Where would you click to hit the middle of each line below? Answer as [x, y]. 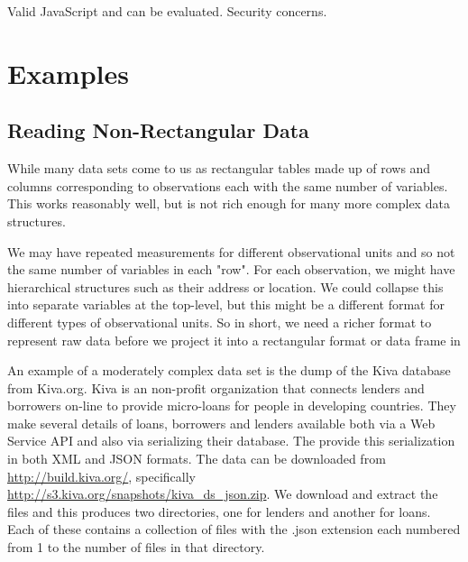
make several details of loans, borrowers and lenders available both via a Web [221, 423]
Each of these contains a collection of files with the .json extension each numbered [234, 529]
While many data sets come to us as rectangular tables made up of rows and [219, 168]
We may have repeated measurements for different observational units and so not [231, 251]
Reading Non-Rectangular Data [158, 130]
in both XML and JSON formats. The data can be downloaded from [197, 459]
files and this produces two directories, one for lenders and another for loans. [219, 511]
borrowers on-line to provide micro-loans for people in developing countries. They [232, 405]
